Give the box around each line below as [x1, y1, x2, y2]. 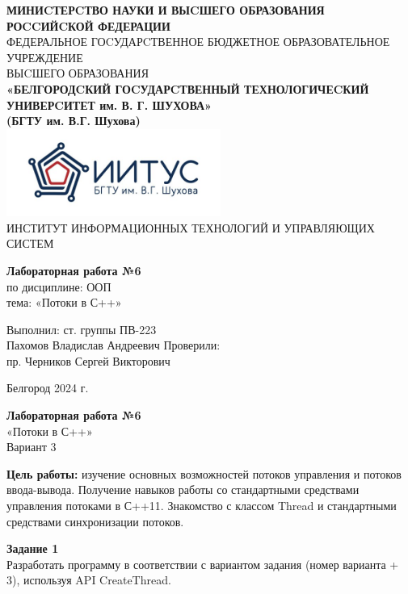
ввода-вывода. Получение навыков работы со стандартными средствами [6, 481, 360, 498]
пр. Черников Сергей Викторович [6, 352, 170, 369]
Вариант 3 [6, 438, 57, 455]
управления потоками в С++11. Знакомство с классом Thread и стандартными [6, 497, 397, 514]
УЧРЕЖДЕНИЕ [6, 48, 83, 65]
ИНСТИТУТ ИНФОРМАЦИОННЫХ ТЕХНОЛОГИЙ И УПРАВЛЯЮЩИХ [6, 219, 375, 236]
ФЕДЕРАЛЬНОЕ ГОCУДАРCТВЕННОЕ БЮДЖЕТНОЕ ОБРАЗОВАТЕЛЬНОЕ [6, 33, 390, 50]
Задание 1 [6, 540, 59, 557]
